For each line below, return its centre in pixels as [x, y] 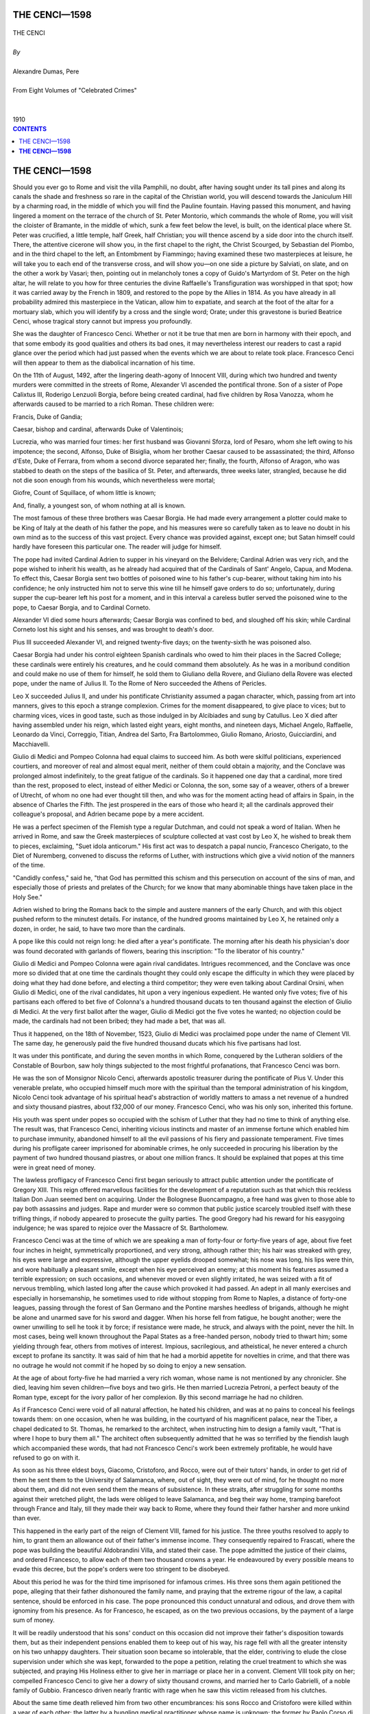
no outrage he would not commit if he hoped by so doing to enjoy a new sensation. [129, 1365]
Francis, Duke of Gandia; [47, 417]
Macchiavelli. [31, 744]
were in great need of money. [54, 1167]
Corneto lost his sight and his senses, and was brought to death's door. [113, 629]
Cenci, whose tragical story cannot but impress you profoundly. [102, 322]
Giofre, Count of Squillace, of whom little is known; [84, 493]
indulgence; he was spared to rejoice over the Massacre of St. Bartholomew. [121, 1228]
